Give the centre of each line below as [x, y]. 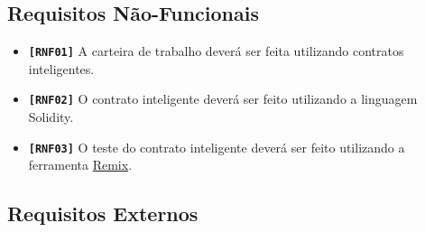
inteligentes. [61, 68]
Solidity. [51, 117]
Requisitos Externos [103, 213]
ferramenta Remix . [80, 165]
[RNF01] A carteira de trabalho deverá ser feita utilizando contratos [216, 51]
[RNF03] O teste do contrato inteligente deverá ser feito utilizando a [217, 147]
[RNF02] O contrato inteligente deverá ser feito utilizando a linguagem [223, 99]
